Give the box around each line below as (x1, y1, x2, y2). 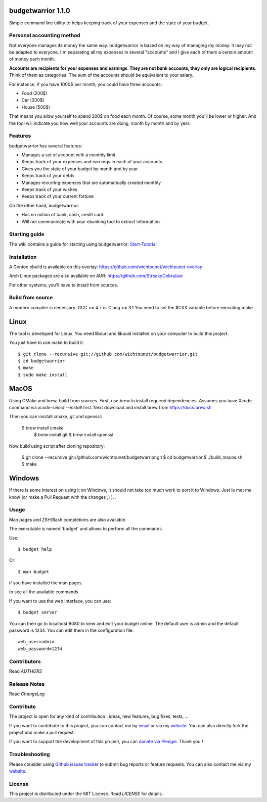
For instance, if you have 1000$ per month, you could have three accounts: (9, 81, 162, 87)
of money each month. (9, 56, 55, 62)
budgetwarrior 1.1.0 (9, 6, 70, 15)
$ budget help (18, 546, 52, 552)
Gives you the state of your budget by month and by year (21, 166, 138, 172)
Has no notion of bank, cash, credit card (21, 212, 104, 218)
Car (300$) (21, 97, 44, 103)
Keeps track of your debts (21, 173, 75, 179)
